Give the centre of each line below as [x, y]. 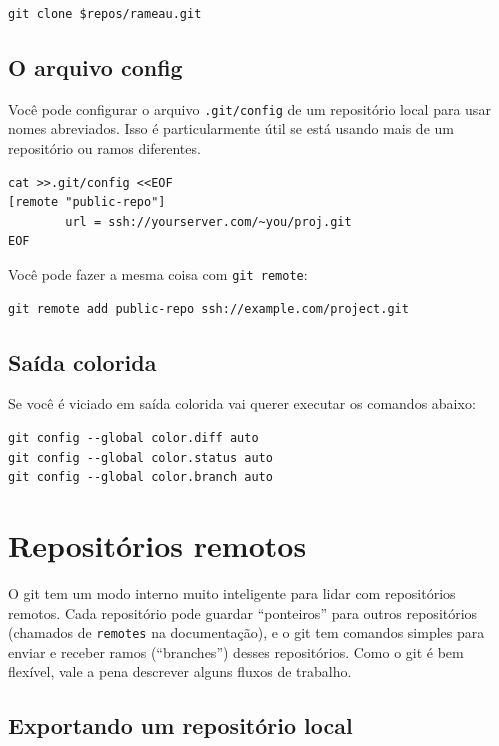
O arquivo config [95, 66]
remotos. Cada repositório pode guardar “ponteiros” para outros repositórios [243, 612]
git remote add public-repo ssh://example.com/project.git [208, 308]
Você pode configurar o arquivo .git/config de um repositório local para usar [249, 108]
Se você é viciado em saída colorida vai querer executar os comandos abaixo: [242, 403]
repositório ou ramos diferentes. [104, 148]
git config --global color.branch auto [140, 477]
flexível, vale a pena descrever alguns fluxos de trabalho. [180, 671]
